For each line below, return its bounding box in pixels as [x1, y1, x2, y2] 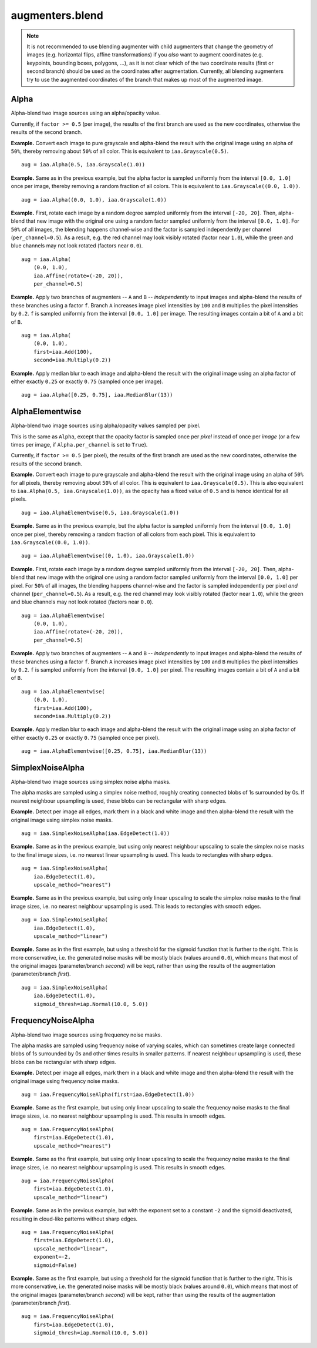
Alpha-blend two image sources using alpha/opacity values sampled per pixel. [11, 422, 201, 429]
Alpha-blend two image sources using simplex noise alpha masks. [11, 779, 171, 786]
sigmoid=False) [33, 1262, 77, 1269]
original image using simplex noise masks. [11, 816, 113, 823]
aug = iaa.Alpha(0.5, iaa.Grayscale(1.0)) [21, 162, 146, 168]
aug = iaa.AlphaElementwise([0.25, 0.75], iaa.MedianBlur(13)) [21, 748, 207, 755]
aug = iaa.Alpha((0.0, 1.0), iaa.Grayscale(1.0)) [21, 196, 167, 203]
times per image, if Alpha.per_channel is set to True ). [11, 441, 148, 448]
